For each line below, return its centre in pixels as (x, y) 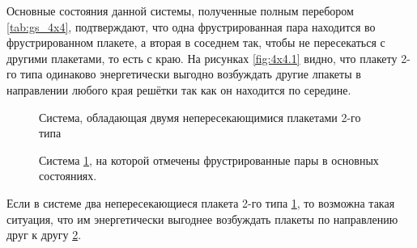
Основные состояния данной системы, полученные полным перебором (180, 11)
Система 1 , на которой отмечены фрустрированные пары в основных (209, 160)
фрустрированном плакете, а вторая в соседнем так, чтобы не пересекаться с (196, 42)
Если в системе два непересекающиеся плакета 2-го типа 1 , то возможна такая (201, 202)
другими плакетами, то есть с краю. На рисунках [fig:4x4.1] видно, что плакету (202, 58)
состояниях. (68, 176)
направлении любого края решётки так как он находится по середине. (179, 89)
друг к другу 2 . (44, 235)
